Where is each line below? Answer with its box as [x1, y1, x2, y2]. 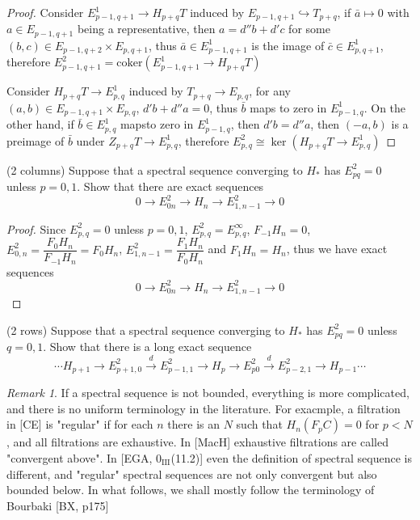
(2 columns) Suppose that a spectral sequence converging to [6, 161, 303, 178]
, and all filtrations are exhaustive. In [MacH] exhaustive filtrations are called [6, 433, 388, 450]
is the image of [251, 36, 325, 53]
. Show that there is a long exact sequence [43, 338, 252, 355]
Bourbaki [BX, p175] [6, 497, 109, 514]
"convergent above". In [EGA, [6, 449, 153, 466]
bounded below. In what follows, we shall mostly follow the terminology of [6, 481, 375, 498]
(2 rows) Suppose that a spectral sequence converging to [6, 321, 285, 338]
